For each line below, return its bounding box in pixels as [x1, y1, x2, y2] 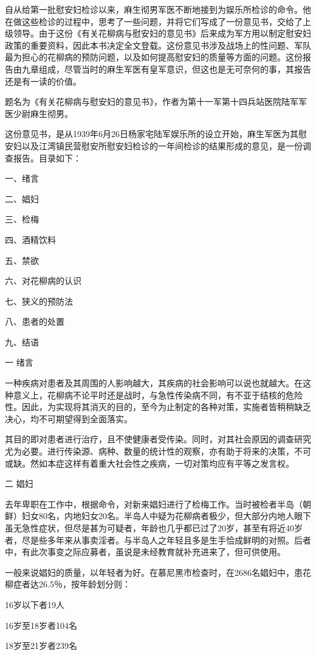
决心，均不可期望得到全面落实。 [5, 412, 132, 425]
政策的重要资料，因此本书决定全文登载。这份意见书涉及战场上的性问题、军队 [5, 38, 311, 51]
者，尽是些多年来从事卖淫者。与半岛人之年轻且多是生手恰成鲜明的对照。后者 [5, 533, 311, 546]
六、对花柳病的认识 [5, 274, 81, 287]
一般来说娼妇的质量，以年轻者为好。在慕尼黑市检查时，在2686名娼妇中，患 [5, 565, 303, 578]
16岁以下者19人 [5, 598, 64, 611]
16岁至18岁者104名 [5, 618, 77, 631]
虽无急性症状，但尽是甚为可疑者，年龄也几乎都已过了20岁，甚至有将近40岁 [5, 522, 303, 534]
